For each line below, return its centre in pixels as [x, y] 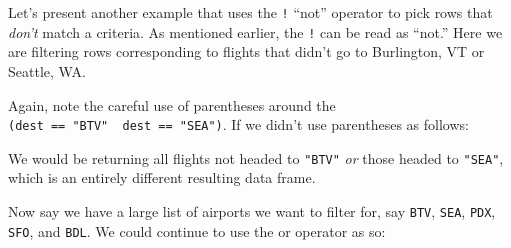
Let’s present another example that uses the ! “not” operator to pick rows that [250, 12]
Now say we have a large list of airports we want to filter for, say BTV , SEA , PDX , [252, 211]
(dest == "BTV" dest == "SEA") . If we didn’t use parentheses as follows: [238, 124]
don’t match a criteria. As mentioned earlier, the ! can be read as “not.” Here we [255, 31]
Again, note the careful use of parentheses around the [172, 104]
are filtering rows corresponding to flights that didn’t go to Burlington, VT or [246, 51]
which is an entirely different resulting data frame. [162, 177]
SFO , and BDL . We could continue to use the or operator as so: [197, 230]
